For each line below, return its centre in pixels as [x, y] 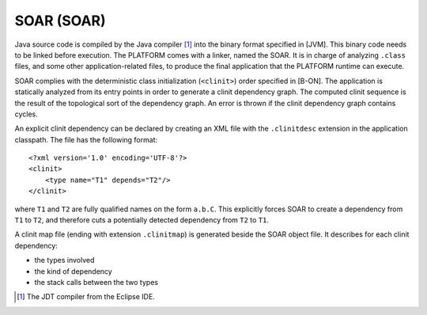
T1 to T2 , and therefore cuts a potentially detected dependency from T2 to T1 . [142, 220]
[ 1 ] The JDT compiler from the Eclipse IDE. [86, 297]
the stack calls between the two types [96, 282]
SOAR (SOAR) [60, 21]
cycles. [26, 114]
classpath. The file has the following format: [86, 139]
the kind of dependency [73, 271]
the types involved [64, 260]
